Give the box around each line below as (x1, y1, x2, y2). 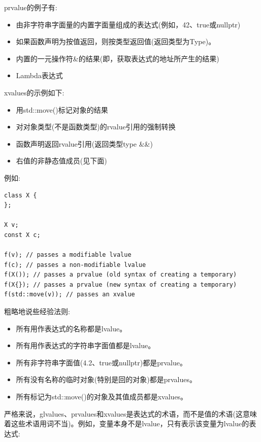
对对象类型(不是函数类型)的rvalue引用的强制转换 (16, 121, 176, 132)
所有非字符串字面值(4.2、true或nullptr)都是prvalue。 (16, 357, 187, 367)
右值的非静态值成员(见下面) (16, 155, 107, 166)
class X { (4, 191, 37, 199)
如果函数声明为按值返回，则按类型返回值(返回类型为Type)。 (16, 36, 216, 47)
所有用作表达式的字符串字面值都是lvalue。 (16, 340, 155, 351)
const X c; (4, 231, 41, 239)
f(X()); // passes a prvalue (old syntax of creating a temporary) (4, 271, 237, 279)
